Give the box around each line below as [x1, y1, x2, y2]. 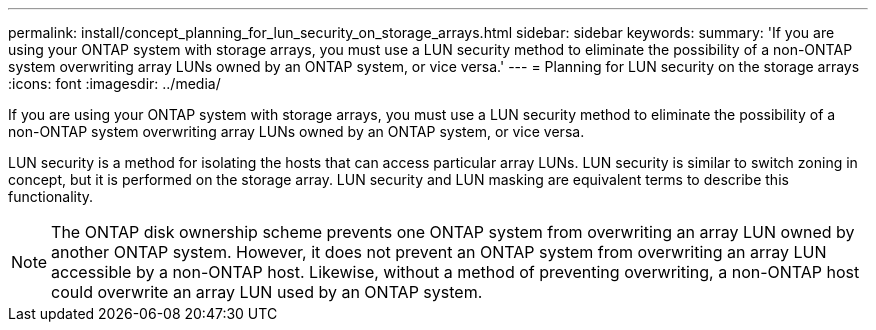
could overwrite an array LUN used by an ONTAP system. [51, 282, 483, 302]
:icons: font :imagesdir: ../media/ [8, 75, 221, 92]
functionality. [8, 188, 94, 205]
